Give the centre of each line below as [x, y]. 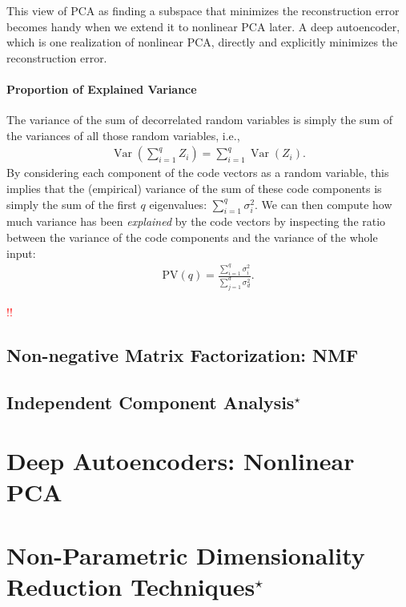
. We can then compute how [324, 204]
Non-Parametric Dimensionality [186, 555]
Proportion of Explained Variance [102, 88]
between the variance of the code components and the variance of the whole [192, 237]
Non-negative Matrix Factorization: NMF [183, 354]
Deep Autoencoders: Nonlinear [181, 461]
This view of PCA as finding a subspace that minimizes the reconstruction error [203, 10]
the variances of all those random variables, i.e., [123, 135]
